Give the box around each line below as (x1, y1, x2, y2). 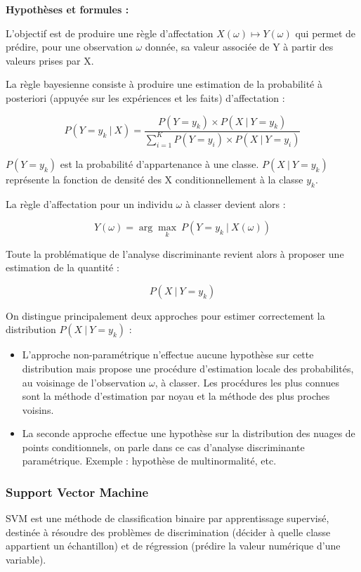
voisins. (22, 402, 54, 417)
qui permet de (295, 25, 356, 40)
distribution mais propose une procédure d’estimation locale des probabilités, (22, 360, 354, 375)
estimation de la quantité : (6, 260, 119, 275)
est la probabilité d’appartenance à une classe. (60, 156, 259, 171)
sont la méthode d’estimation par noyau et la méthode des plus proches (22, 389, 330, 403)
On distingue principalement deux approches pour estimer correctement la (6, 308, 325, 323)
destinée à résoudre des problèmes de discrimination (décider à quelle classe (6, 524, 331, 539)
